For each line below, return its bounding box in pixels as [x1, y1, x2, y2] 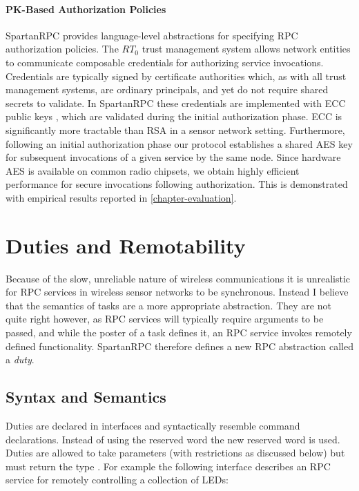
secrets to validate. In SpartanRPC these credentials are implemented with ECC [6, 95, 346, 110]
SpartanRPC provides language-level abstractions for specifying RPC [6, 28, 298, 42]
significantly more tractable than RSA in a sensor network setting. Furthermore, [6, 122, 345, 137]
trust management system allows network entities [142, 41, 351, 56]
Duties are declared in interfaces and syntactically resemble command [6, 418, 300, 432]
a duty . [6, 352, 35, 367]
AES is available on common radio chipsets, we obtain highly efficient [6, 163, 300, 177]
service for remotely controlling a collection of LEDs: [6, 472, 229, 487]
